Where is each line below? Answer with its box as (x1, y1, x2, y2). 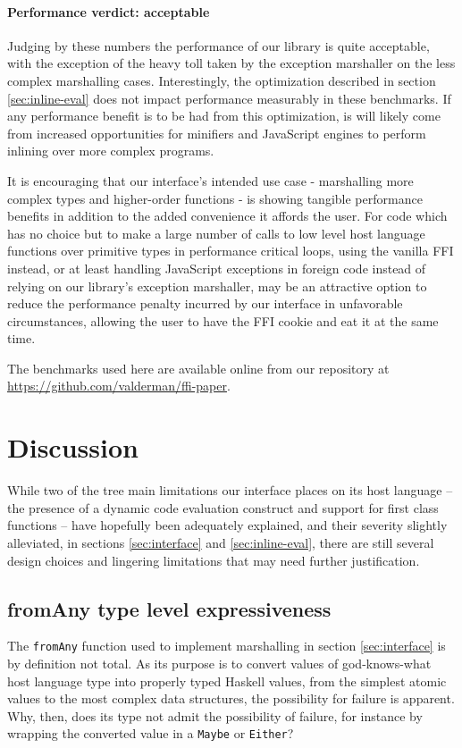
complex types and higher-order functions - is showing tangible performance (7, 189, 423, 207)
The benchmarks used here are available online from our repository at (7, 358, 390, 377)
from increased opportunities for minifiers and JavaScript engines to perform (7, 123, 426, 142)
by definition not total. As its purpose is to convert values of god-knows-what (7, 654, 432, 673)
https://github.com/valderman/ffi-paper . (7, 376, 231, 395)
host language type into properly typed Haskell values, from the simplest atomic (7, 671, 447, 690)
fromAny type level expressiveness (7, 594, 332, 622)
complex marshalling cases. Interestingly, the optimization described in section (7, 71, 436, 89)
